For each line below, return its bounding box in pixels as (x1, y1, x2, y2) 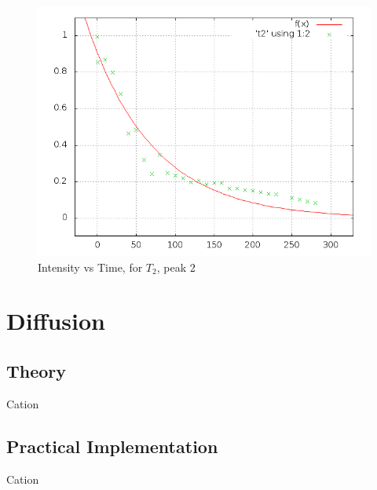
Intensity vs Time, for (38, 258, 143, 275)
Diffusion (6, 305, 105, 337)
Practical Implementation (6, 433, 218, 458)
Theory (6, 358, 67, 382)
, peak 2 (156, 258, 196, 275)
